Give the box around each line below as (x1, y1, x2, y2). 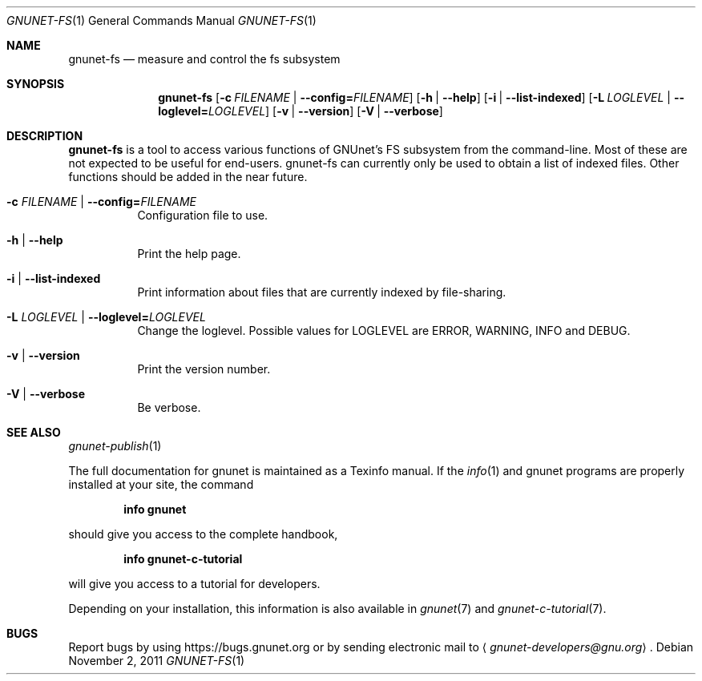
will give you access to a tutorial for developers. (68, 577, 321, 590)
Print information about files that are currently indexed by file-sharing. (137, 285, 506, 299)
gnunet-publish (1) (68, 439, 162, 453)
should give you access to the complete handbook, (68, 527, 338, 541)
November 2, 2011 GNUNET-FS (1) (68, 654, 245, 667)
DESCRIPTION (6, 129, 83, 143)
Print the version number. (137, 362, 271, 376)
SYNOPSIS (6, 77, 65, 91)
